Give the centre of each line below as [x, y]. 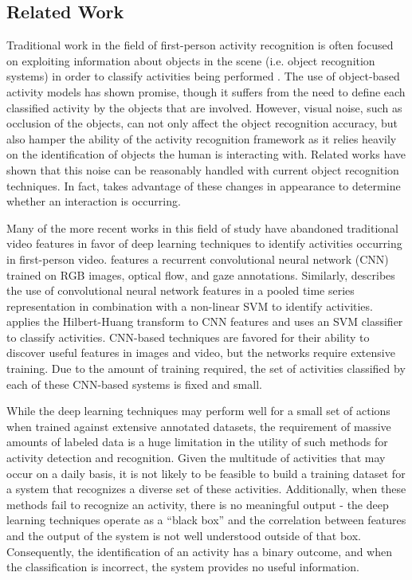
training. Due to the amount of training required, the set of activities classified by [206, 368]
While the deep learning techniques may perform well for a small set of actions [198, 411]
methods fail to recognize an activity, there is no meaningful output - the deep [198, 504]
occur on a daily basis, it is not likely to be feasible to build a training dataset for [206, 473]
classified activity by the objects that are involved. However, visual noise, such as [204, 107]
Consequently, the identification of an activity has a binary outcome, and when [200, 551]
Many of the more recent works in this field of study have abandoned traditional [202, 227]
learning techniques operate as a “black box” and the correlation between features [206, 520]
